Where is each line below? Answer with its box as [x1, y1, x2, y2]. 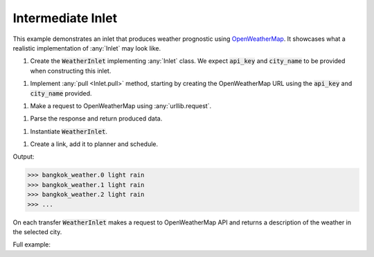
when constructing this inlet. [30, 67, 112, 75]
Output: [12, 152, 35, 161]
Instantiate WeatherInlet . [30, 127, 107, 135]
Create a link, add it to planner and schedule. [30, 140, 159, 148]
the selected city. [12, 227, 62, 236]
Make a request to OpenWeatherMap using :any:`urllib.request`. [30, 101, 211, 110]
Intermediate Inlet [12, 10, 118, 26]
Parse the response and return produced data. [30, 114, 163, 123]
